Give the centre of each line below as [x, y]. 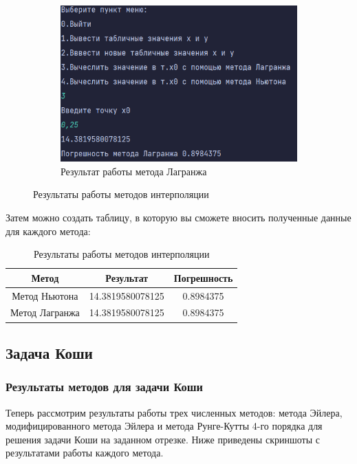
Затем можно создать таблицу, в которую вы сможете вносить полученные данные [178, 218]
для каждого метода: [48, 231]
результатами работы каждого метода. [85, 453]
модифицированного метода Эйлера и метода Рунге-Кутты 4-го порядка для [164, 426]
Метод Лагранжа [45, 312]
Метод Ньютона [45, 295]
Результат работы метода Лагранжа [134, 171]
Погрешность [203, 277]
